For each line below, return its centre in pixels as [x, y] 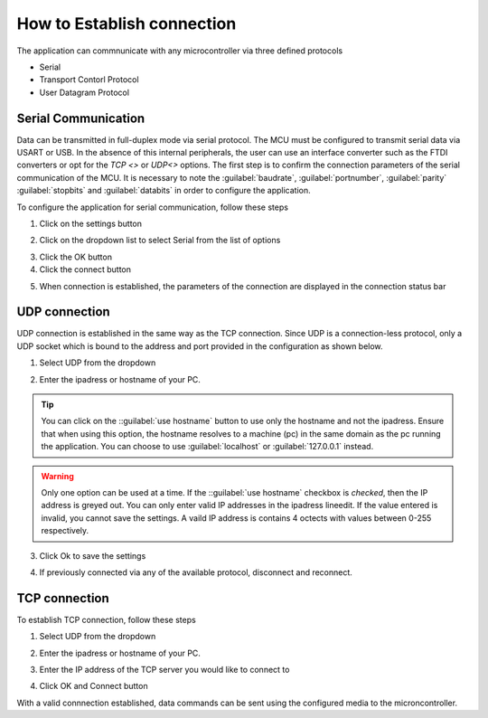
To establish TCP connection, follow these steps [106, 619]
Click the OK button [76, 257]
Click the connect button [85, 269]
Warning [57, 476]
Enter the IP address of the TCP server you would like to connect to [164, 669]
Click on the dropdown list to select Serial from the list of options [160, 241]
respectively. [65, 531]
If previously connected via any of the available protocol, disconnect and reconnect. [196, 572]
